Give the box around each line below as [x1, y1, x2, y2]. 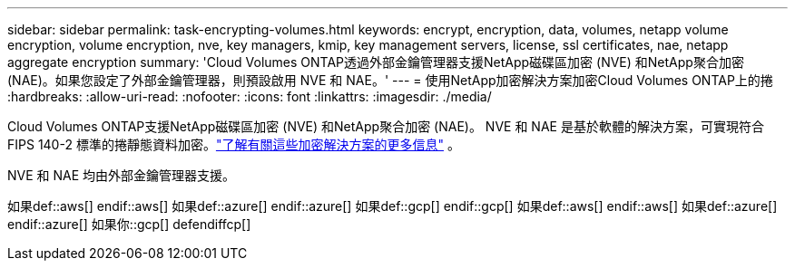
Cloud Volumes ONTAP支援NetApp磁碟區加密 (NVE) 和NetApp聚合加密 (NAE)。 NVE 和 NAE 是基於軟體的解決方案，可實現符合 [7, 119, 764, 134]
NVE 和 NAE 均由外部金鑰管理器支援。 [7, 167, 236, 183]
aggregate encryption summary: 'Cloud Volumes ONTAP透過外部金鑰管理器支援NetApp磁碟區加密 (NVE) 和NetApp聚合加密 [7, 54, 744, 70]
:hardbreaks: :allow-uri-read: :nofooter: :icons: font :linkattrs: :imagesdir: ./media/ [7, 89, 492, 104]
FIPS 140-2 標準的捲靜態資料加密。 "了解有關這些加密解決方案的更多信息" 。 [7, 137, 460, 152]
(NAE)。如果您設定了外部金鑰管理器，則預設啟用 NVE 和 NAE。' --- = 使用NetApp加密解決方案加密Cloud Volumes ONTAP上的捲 [7, 72, 773, 88]
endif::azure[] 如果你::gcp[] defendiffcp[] [7, 216, 251, 232]
